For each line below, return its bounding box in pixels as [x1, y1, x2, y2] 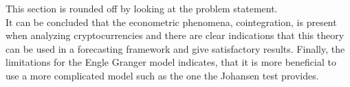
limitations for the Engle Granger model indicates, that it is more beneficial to [6, 55, 336, 69]
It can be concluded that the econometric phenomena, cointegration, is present [6, 14, 337, 29]
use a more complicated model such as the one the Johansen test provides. [6, 68, 319, 82]
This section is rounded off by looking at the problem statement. [6, 1, 278, 15]
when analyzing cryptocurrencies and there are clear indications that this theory [6, 28, 344, 42]
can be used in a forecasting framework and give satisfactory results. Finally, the [6, 41, 345, 55]
